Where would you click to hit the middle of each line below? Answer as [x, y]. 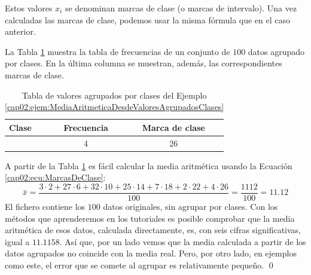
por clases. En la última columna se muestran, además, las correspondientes [144, 63]
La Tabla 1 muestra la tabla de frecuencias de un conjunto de [118, 51]
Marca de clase [173, 127]
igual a [17, 241]
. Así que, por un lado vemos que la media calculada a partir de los [183, 241]
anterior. [20, 31]
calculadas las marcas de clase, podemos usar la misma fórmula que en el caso [148, 19]
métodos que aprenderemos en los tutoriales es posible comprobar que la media [150, 218]
